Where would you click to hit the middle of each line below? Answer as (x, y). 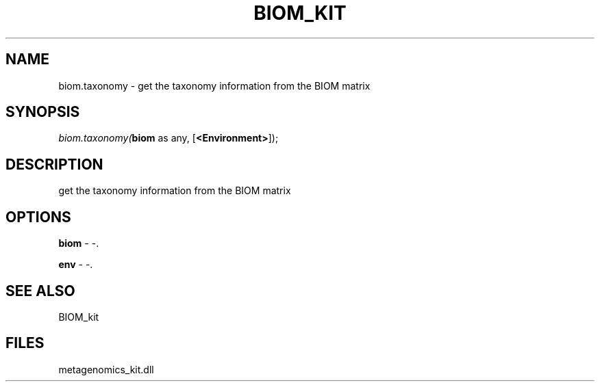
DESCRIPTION (54, 164)
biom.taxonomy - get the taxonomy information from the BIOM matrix (214, 85)
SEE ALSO (40, 291)
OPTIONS (38, 217)
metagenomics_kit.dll (106, 369)
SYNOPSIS (43, 112)
